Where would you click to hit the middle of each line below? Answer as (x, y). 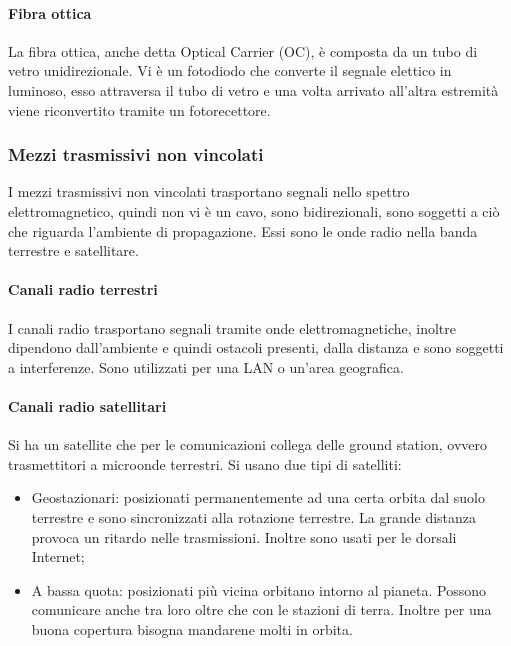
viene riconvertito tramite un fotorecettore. (139, 109)
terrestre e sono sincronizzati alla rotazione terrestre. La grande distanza (254, 516)
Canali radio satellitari (87, 405)
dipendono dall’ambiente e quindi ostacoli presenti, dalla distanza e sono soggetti (256, 347)
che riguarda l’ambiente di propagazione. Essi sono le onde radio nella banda (243, 230)
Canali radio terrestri (83, 289)
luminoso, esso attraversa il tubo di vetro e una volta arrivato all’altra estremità (253, 89)
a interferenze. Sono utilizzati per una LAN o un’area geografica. (206, 366)
